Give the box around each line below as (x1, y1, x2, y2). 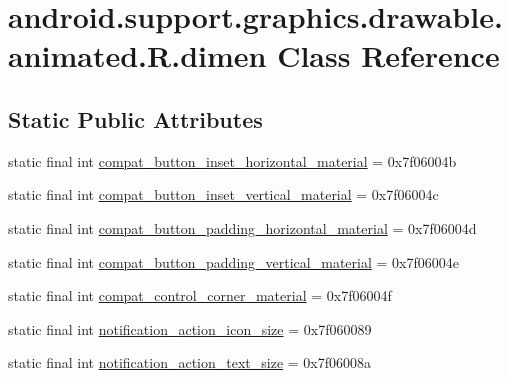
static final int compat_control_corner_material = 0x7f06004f (8, 285, 392, 306)
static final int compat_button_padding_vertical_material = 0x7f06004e (8, 251, 459, 272)
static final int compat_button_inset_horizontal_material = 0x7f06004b (8, 150, 457, 171)
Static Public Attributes (8, 103, 263, 134)
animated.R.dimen (8, 35, 267, 76)
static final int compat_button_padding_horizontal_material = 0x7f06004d (8, 217, 477, 238)
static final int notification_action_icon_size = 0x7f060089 (8, 318, 372, 339)
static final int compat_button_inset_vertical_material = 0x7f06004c (8, 184, 439, 205)
